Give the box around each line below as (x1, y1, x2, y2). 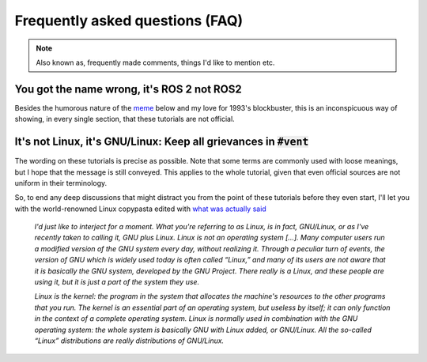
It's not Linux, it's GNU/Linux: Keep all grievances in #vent (14, 135, 309, 149)
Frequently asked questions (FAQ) (14, 12, 244, 29)
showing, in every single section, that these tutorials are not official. (14, 115, 235, 124)
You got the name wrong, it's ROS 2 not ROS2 (14, 82, 243, 96)
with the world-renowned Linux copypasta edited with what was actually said (14, 204, 266, 213)
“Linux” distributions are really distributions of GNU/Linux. (34, 336, 225, 345)
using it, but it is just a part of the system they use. (34, 277, 200, 287)
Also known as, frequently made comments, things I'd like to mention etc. (36, 58, 275, 67)
